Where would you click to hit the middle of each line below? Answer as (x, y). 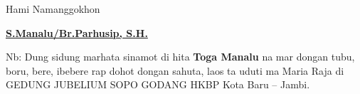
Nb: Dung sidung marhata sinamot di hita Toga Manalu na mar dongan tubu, (180, 57)
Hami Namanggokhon (53, 9)
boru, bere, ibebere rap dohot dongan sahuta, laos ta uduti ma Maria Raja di (175, 70)
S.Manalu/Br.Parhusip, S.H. (77, 32)
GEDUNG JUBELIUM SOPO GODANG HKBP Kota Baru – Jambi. (158, 84)
